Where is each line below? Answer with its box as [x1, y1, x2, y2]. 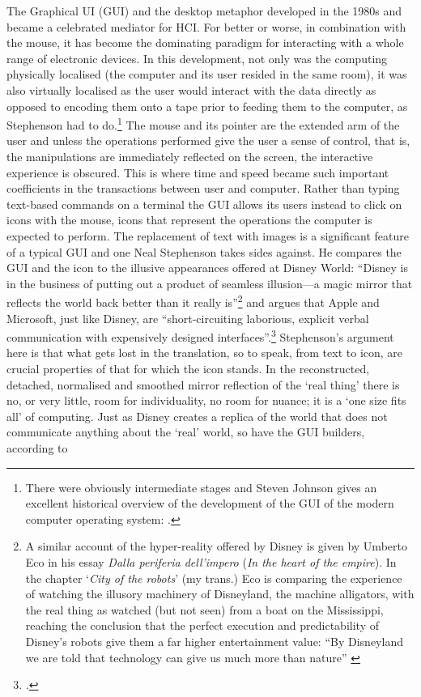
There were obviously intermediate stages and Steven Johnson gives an [25, 478, 377, 495]
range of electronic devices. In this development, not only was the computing [6, 49, 388, 66]
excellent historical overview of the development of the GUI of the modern [25, 495, 394, 512]
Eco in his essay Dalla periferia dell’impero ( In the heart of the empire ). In [25, 553, 397, 570]
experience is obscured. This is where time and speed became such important [6, 164, 389, 181]
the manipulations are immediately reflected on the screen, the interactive [6, 148, 373, 164]
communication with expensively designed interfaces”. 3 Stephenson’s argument [6, 326, 394, 345]
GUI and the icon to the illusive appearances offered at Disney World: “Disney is [6, 259, 409, 276]
